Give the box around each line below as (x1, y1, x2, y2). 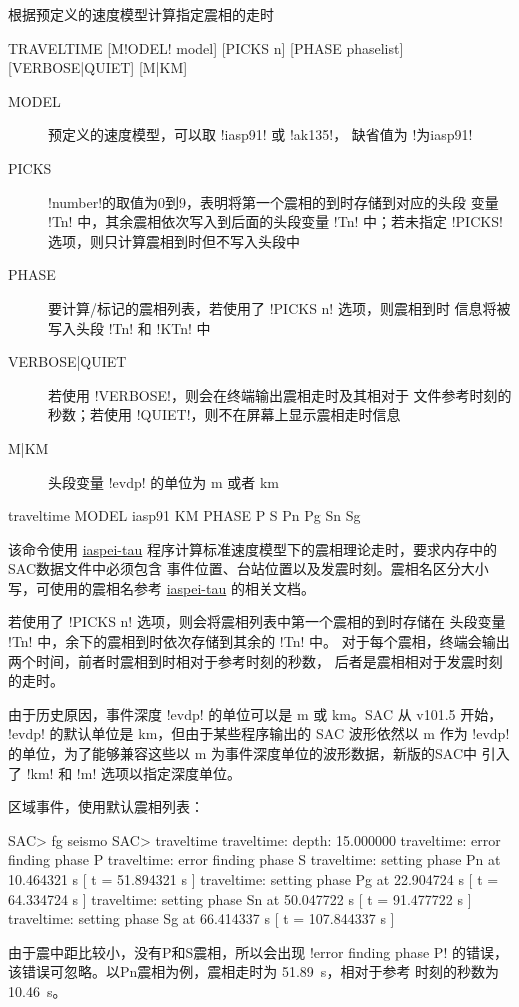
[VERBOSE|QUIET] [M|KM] (8, 57, 188, 78)
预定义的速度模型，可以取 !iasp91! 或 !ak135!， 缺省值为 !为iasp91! (48, 124, 473, 145)
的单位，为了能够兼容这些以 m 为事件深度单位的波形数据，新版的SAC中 (8, 743, 477, 764)
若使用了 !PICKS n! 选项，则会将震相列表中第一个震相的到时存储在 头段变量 (8, 611, 506, 632)
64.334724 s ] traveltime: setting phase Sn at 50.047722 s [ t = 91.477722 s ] (8, 888, 472, 909)
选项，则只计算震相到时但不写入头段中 (48, 230, 300, 251)
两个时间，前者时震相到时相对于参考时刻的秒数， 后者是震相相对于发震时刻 (8, 650, 503, 671)
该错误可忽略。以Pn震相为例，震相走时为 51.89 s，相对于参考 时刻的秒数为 (8, 961, 500, 982)
